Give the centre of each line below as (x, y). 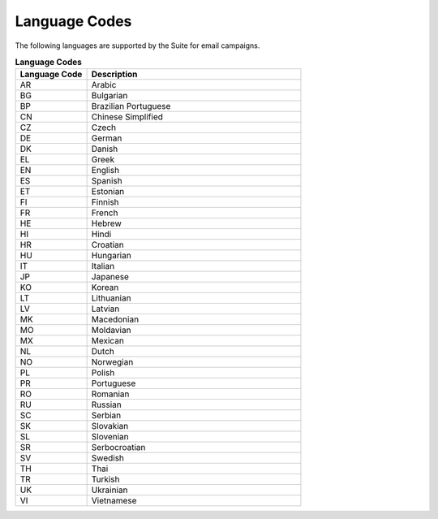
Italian (103, 266)
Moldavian (111, 331)
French (105, 213)
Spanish (107, 181)
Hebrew (106, 223)
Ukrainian (109, 490)
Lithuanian (111, 298)
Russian (106, 404)
